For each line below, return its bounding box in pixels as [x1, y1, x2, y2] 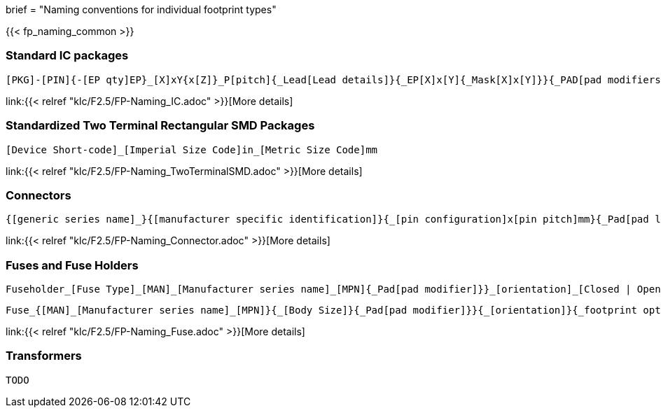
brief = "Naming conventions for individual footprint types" [6, 3, 277, 15]
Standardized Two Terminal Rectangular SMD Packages [6, 118, 315, 133]
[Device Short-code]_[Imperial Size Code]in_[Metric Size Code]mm [6, 143, 378, 155]
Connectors [6, 188, 71, 202]
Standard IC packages [6, 48, 129, 63]
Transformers [6, 349, 82, 363]
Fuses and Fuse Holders [6, 258, 139, 272]
